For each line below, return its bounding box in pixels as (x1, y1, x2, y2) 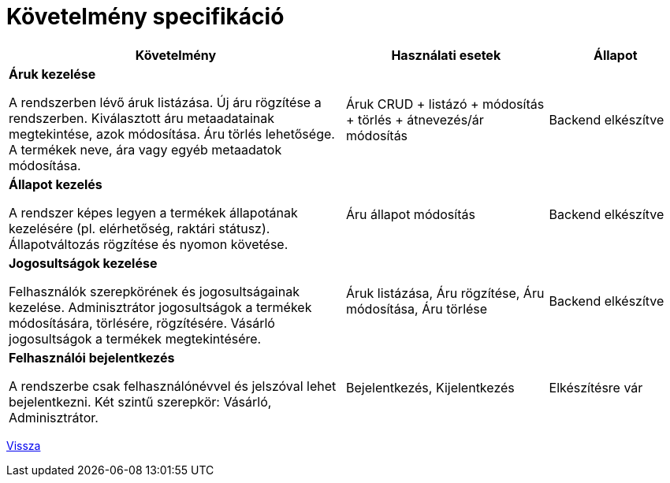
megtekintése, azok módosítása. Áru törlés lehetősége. (9, 125, 335, 142)
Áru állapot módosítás (346, 206, 475, 222)
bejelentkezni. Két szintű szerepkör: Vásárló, (9, 393, 272, 410)
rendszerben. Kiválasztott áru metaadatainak (9, 110, 274, 126)
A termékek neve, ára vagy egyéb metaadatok (9, 141, 282, 158)
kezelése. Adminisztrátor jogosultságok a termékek (9, 299, 312, 315)
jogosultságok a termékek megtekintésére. (9, 330, 262, 347)
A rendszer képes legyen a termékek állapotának (9, 204, 298, 221)
